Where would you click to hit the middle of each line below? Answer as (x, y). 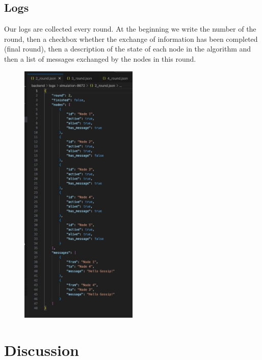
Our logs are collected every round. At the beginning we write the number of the (130, 29)
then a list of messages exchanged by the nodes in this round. (100, 58)
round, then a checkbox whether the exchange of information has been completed (131, 38)
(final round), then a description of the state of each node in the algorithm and (128, 49)
